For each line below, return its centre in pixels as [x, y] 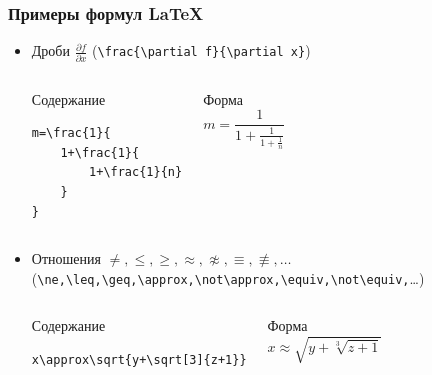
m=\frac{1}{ [71, 133]
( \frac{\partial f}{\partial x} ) [201, 50]
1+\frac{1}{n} [136, 172]
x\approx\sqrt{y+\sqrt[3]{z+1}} [139, 359]
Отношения [66, 258]
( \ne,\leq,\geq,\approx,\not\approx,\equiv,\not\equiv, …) [228, 277]
